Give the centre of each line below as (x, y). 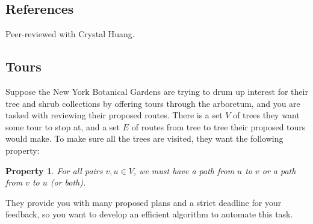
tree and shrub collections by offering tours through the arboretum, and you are (153, 103)
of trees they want (266, 115)
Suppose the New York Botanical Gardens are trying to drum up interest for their (157, 91)
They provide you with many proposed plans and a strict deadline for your (144, 202)
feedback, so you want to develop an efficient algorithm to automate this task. (149, 214)
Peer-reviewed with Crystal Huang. (70, 34)
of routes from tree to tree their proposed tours (218, 126)
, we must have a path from (184, 170)
